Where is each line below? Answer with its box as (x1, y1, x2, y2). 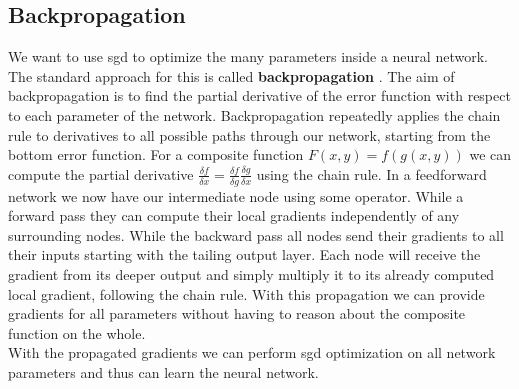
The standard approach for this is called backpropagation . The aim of (8, 65, 455, 86)
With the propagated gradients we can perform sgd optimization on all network (8, 342, 496, 363)
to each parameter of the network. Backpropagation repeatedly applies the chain (8, 104, 501, 125)
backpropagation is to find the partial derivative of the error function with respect (8, 85, 511, 106)
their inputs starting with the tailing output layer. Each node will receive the (8, 244, 481, 265)
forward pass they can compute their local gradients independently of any (8, 205, 460, 226)
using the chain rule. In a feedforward (256, 163, 487, 184)
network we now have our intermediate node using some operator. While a (8, 185, 464, 206)
